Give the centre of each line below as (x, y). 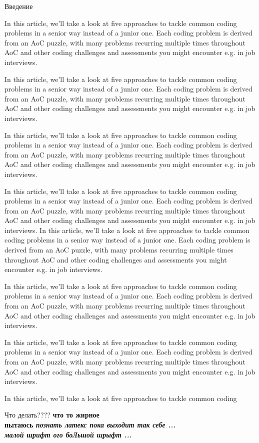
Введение (19, 6)
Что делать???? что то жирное (52, 415)
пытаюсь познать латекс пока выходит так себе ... (90, 424)
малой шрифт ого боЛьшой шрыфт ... (68, 434)
